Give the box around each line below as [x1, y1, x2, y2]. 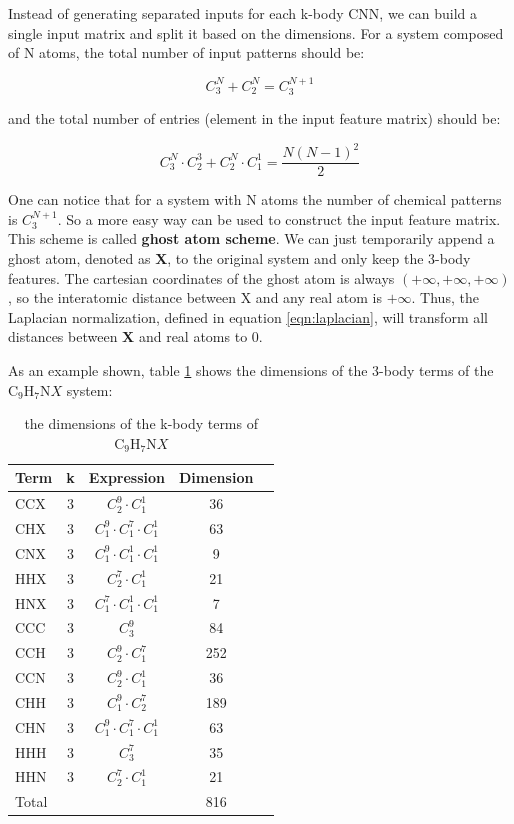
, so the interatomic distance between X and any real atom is [8, 287, 382, 308]
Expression [88, 467, 166, 488]
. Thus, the [411, 287, 479, 308]
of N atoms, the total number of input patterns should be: [8, 42, 365, 63]
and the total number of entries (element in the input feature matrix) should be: [8, 108, 501, 129]
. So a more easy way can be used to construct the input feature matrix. [57, 208, 501, 229]
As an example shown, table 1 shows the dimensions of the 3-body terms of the [8, 359, 494, 380]
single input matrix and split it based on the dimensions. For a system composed [8, 22, 504, 43]
